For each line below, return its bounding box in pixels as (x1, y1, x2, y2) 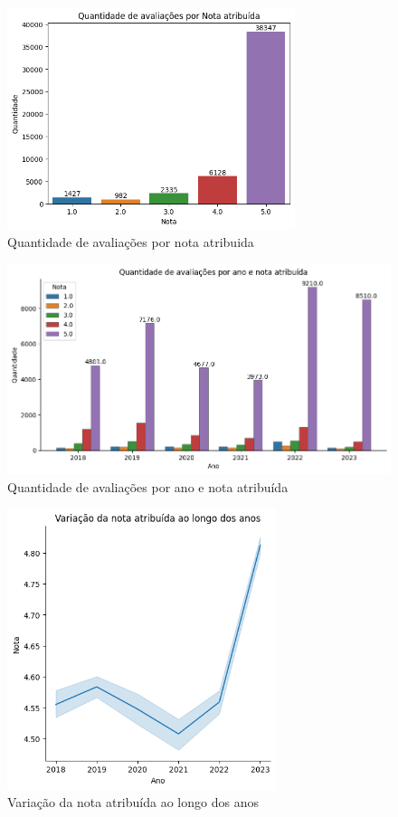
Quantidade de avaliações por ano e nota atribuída (7, 477, 289, 496)
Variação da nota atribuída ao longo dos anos (7, 793, 259, 812)
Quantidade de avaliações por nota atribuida (7, 233, 254, 252)
